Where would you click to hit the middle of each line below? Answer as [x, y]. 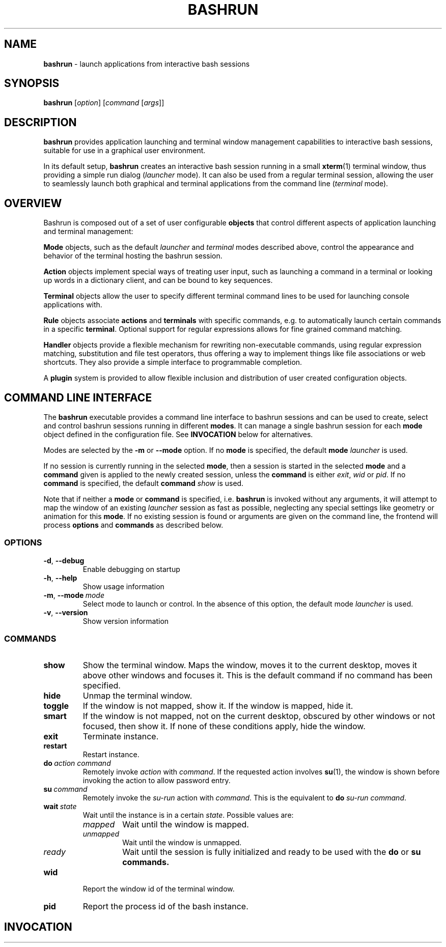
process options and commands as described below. [133, 525]
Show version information [126, 621]
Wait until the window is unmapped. [182, 843]
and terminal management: [88, 232]
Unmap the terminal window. [137, 696]
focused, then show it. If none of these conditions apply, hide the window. [224, 726]
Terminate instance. [121, 737]
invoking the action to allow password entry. [157, 781]
